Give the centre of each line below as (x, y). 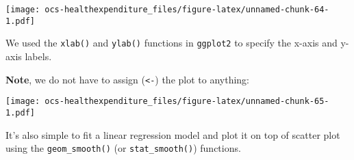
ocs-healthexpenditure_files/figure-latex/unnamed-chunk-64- (187, 10)
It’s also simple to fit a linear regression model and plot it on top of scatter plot (173, 134)
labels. (38, 56)
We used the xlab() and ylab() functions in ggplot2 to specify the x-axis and (172, 43)
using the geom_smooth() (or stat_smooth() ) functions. (123, 148)
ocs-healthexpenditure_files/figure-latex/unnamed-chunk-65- (187, 102)
